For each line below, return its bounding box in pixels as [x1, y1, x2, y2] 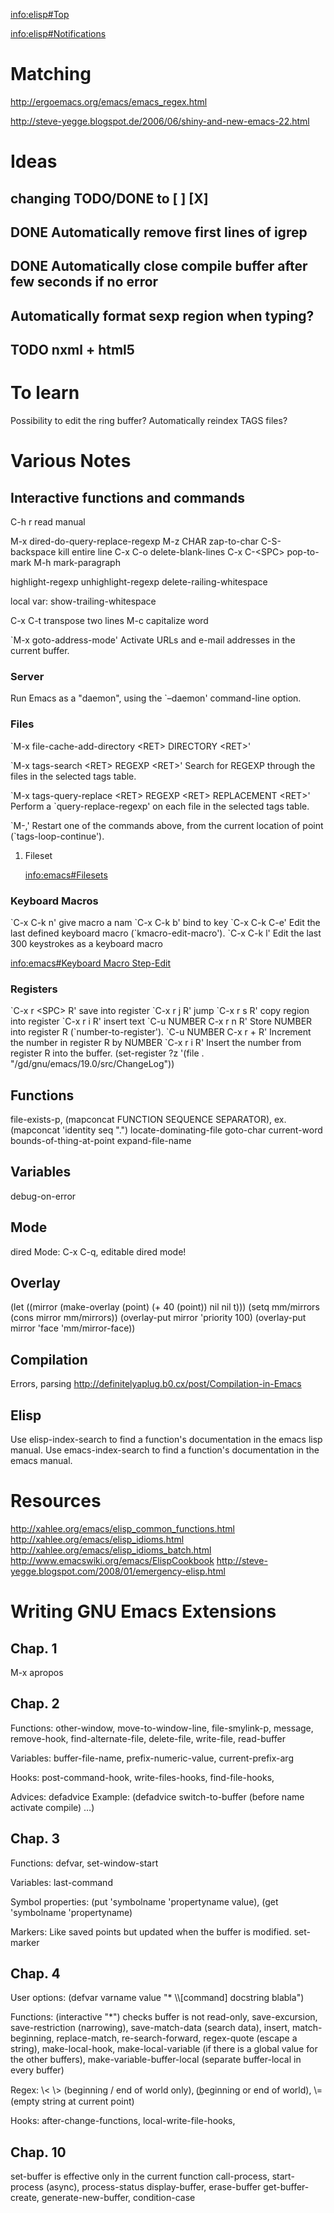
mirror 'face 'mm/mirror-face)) [10, 1322, 136, 1334]
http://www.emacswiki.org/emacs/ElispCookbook [10, 1555, 215, 1567]
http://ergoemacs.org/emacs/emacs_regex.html [10, 95, 208, 108]
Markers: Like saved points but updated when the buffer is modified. [10, 1925, 292, 1938]
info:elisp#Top [10, 9, 70, 20]
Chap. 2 [10, 1695, 60, 1713]
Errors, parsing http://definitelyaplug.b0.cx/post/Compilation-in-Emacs [10, 1378, 302, 1390]
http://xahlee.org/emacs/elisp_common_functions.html [10, 1523, 236, 1535]
